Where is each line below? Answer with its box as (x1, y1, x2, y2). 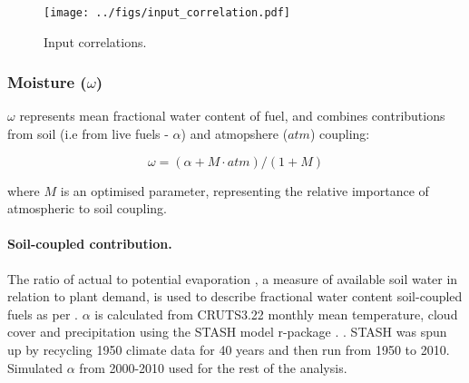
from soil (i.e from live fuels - (7, 124, 169, 143)
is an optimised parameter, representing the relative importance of (60, 181, 429, 200)
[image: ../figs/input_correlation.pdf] (44, 6, 291, 19)
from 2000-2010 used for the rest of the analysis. (79, 358, 347, 377)
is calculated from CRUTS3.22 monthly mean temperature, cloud (94, 304, 458, 323)
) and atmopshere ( (181, 124, 288, 143)
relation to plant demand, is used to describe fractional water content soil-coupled (7, 287, 463, 306)
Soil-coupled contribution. (7, 234, 172, 253)
